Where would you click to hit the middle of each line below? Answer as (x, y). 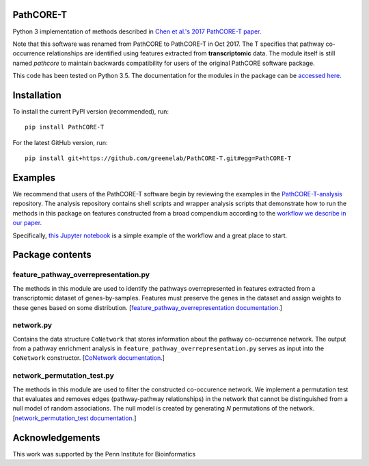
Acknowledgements (56, 438)
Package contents (52, 255)
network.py (32, 325)
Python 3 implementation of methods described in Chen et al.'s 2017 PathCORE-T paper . (137, 31)
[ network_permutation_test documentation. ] (74, 418)
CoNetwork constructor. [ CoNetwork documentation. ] (89, 358)
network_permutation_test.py (63, 376)
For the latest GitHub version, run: (60, 142)
